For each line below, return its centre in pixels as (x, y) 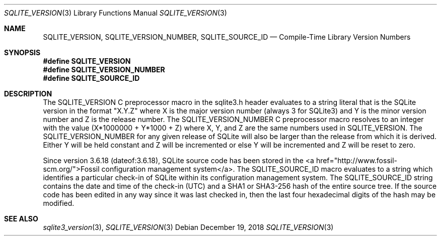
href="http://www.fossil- (356, 160)
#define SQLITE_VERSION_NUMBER (104, 70)
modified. (59, 203)
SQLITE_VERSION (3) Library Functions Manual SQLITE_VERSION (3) (116, 13)
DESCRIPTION (28, 94)
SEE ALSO (21, 219)
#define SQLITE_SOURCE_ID (91, 78)
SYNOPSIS (22, 52)
